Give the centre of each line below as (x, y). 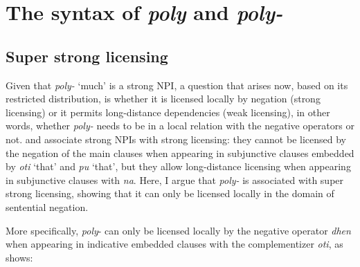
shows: (19, 257)
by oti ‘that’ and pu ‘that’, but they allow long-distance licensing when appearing (178, 166)
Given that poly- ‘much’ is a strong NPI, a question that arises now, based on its (177, 85)
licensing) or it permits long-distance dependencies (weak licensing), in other (168, 112)
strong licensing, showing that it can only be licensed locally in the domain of (170, 193)
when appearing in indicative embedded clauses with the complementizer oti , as (174, 244)
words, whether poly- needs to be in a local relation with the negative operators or (180, 126)
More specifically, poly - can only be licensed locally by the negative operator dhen (178, 230)
